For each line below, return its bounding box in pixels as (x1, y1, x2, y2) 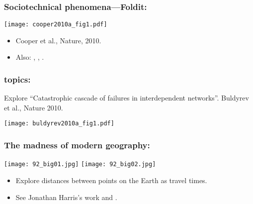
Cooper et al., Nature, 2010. (15, 35, 101, 45)
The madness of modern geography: (4, 139, 150, 151)
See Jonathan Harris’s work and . (15, 192, 117, 202)
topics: (4, 73, 31, 85)
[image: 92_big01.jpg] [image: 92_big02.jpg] (4, 161, 156, 168)
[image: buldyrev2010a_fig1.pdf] (4, 120, 114, 127)
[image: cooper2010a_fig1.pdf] (4, 21, 107, 28)
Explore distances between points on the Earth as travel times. (15, 175, 207, 185)
